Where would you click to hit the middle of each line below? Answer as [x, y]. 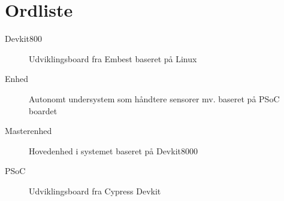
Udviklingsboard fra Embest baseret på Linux [113, 58]
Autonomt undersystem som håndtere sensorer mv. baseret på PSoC [154, 98]
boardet [43, 110]
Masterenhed [28, 131]
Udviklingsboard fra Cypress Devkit [95, 191]
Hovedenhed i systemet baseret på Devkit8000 [113, 150]
